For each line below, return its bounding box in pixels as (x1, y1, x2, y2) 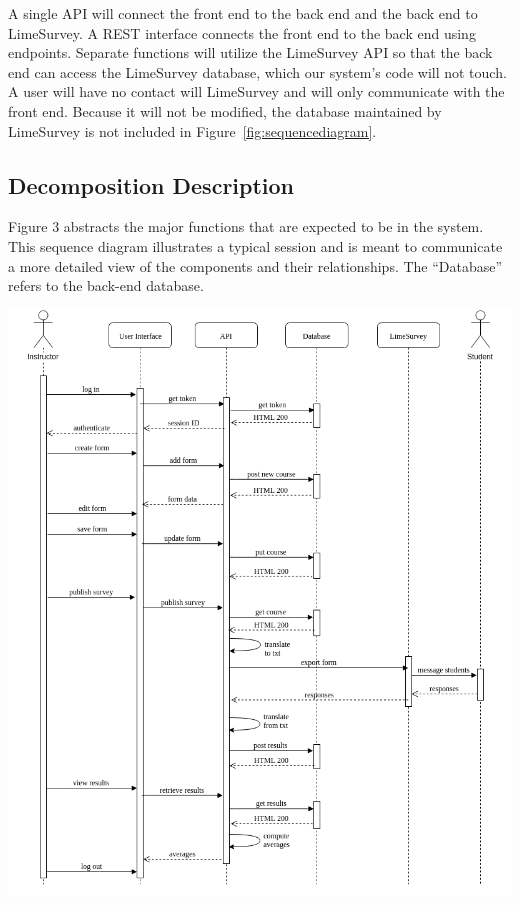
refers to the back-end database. (8, 275, 204, 296)
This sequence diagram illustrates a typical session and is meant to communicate (8, 235, 503, 256)
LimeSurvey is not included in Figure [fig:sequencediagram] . (8, 120, 377, 141)
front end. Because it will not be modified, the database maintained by (8, 100, 442, 121)
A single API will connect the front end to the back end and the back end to (8, 3, 478, 23)
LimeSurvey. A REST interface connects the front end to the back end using (8, 22, 476, 43)
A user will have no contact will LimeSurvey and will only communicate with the (8, 81, 505, 102)
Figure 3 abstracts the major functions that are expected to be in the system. (8, 216, 484, 237)
